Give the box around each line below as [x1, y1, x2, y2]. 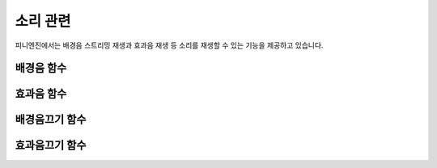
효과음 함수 [15, 87, 67, 101]
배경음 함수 [15, 61, 67, 75]
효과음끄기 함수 [15, 138, 87, 153]
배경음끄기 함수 [15, 113, 87, 127]
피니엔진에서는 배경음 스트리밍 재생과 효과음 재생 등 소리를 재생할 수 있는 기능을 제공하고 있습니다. [15, 40, 324, 50]
